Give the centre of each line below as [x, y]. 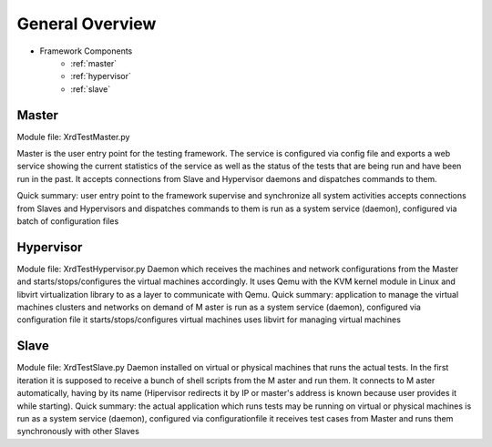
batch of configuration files [68, 221]
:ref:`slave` [91, 89]
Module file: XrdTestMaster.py [73, 137]
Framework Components [86, 51]
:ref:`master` [94, 63]
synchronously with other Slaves [78, 432]
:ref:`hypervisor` [101, 76]
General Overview [87, 24]
